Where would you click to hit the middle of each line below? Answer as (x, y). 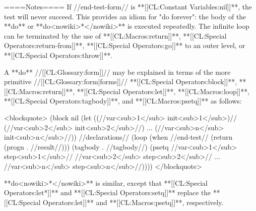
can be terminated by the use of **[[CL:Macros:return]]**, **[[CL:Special (115, 35)
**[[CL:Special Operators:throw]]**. (58, 55)
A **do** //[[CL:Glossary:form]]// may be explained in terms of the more (117, 72)
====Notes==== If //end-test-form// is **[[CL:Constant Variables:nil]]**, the (128, 6)
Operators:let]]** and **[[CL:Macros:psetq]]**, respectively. (133, 202)
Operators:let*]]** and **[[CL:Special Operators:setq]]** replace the (107, 192)
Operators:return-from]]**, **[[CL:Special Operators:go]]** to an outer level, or (125, 45)
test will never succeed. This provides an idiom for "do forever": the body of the (125, 16)
